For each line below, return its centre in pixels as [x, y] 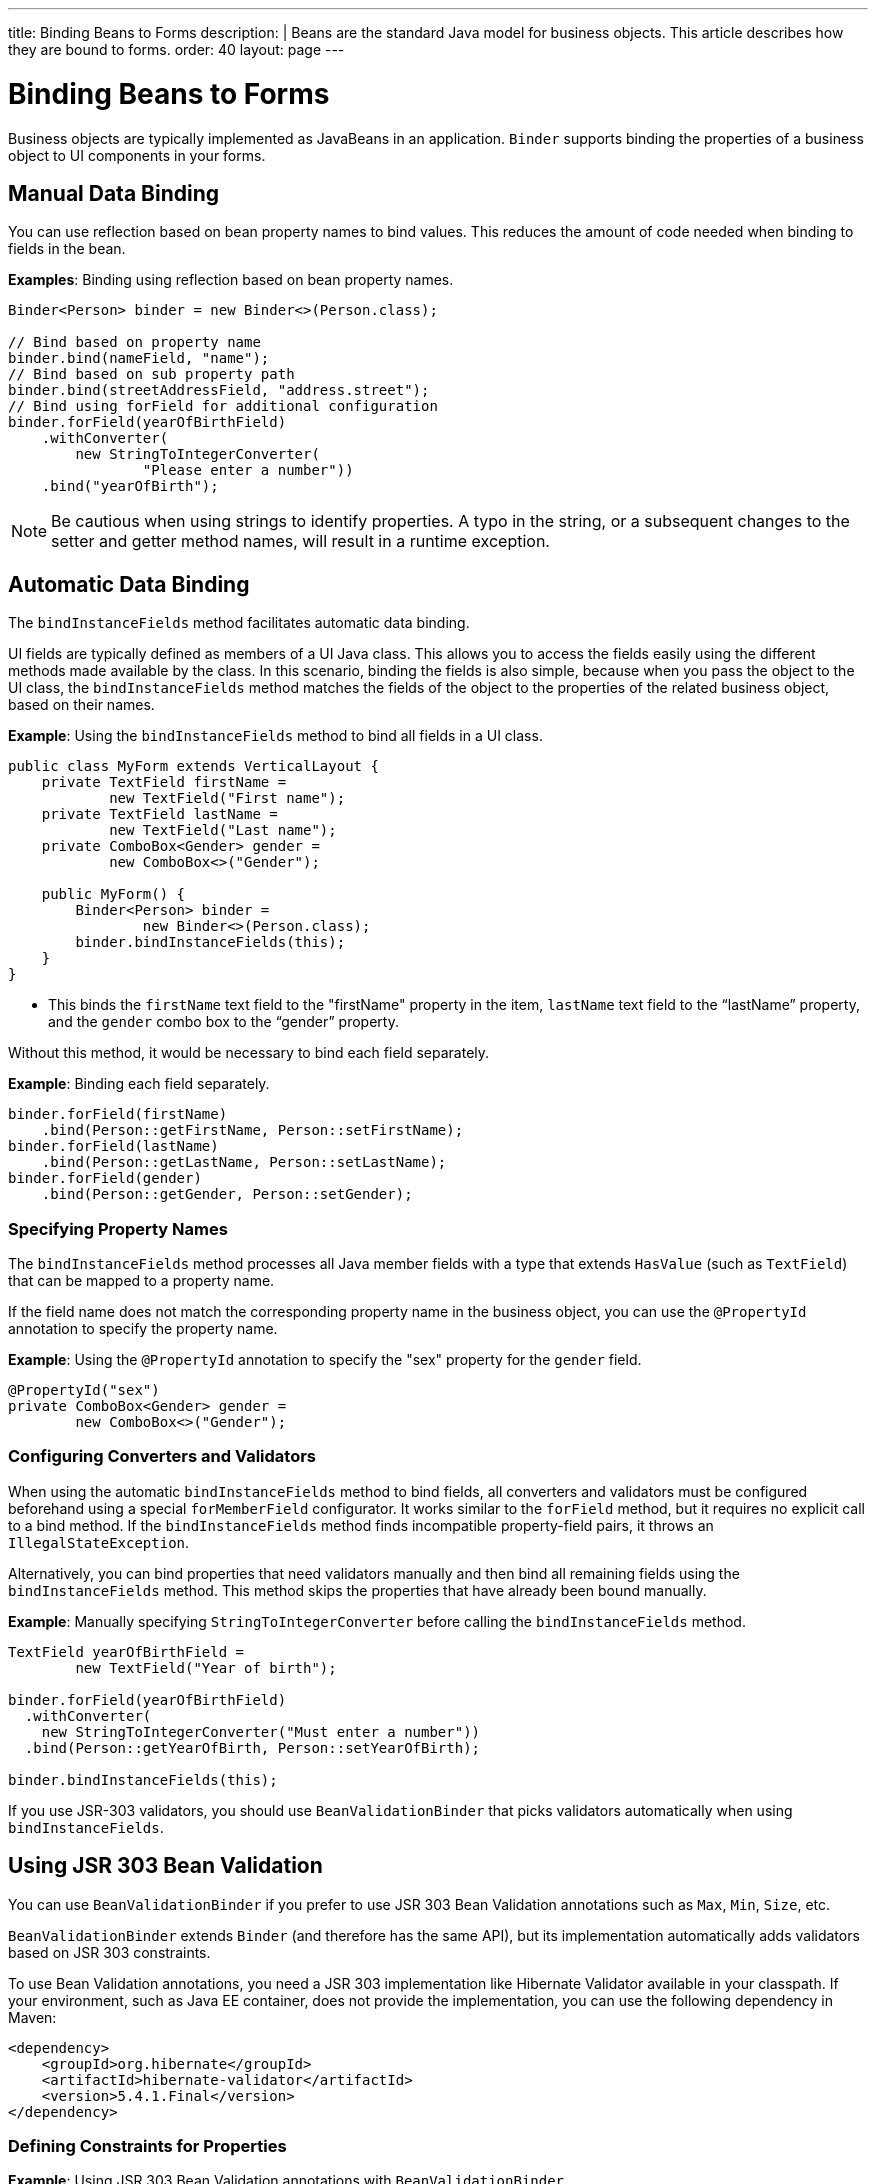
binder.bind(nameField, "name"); [139, 358]
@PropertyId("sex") [84, 1389]
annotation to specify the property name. [143, 1328]
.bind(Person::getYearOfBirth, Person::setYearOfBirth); [252, 1747]
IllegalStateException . [99, 1542]
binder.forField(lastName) [113, 1146]
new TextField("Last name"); [223, 830]
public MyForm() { [113, 894]
